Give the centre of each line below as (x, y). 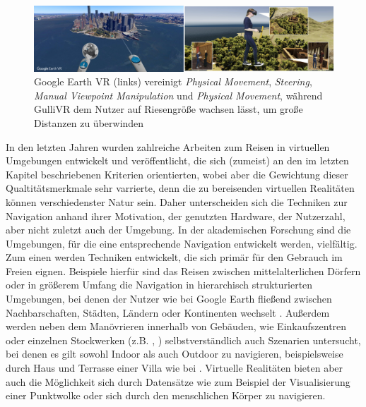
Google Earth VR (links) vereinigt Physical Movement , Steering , (173, 81)
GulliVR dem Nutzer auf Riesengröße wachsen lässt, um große (169, 109)
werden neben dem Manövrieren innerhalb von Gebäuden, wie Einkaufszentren (176, 326)
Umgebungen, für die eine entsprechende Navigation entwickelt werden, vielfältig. (182, 243)
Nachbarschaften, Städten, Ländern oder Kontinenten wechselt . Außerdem (168, 312)
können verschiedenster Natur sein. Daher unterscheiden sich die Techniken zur (177, 201)
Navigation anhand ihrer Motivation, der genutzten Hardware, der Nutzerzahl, (176, 215)
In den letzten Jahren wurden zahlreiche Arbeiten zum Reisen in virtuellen (168, 146)
